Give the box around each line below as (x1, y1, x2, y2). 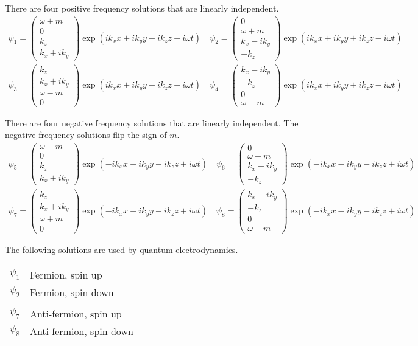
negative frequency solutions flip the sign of (5, 128, 167, 141)
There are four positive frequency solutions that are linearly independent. (5, 2, 279, 14)
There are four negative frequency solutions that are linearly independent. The (5, 116, 299, 129)
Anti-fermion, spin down (29, 324, 133, 338)
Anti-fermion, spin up (29, 306, 122, 320)
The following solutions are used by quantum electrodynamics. (5, 243, 238, 256)
